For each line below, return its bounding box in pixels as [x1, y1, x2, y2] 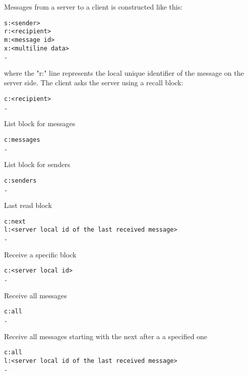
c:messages [4, 136, 40, 143]
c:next [4, 218, 26, 225]
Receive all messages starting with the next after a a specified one [4, 331, 208, 341]
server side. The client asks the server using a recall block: [4, 77, 183, 88]
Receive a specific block [4, 249, 77, 259]
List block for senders [4, 159, 71, 170]
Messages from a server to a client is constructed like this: [4, 2, 183, 12]
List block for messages [4, 118, 76, 129]
